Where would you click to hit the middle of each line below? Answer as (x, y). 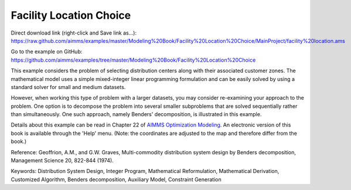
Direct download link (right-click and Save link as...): (74, 33)
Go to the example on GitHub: (47, 52)
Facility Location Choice (71, 15)
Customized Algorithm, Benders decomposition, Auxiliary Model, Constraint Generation (116, 179)
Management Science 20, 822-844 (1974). (62, 161)
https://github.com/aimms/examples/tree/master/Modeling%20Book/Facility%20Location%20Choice (133, 60)
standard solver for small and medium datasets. (68, 87)
